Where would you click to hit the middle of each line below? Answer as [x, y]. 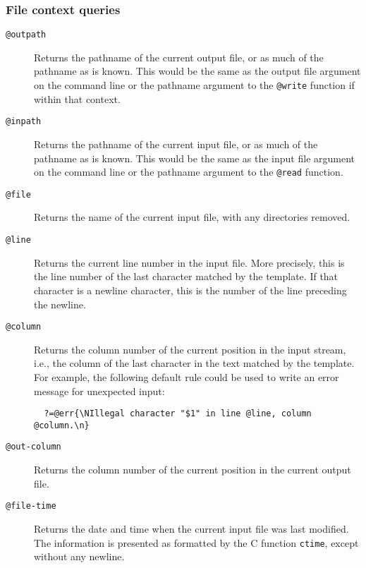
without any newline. [79, 556]
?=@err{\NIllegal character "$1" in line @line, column [178, 414]
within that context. [77, 98]
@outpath [26, 35]
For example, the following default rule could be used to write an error [187, 376]
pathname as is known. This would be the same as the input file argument [195, 158]
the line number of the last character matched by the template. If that [186, 276]
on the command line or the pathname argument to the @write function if [194, 85]
